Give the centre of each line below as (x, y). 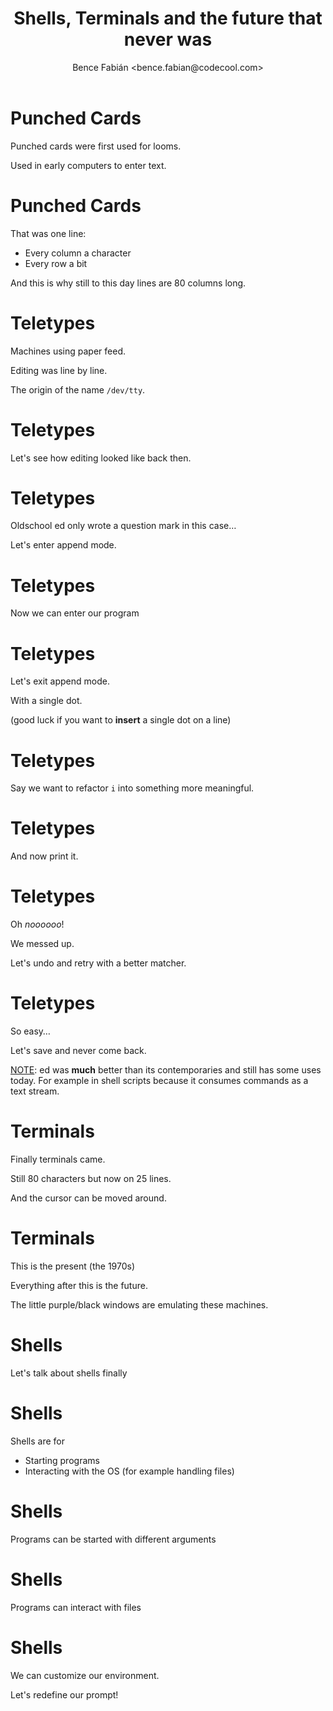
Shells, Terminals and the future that (168, 18)
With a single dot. (46, 701)
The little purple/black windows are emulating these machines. (139, 1304)
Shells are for (37, 1441)
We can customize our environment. (85, 1675)
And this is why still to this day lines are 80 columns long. (128, 283)
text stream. (35, 1091)
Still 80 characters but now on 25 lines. (91, 1178)
